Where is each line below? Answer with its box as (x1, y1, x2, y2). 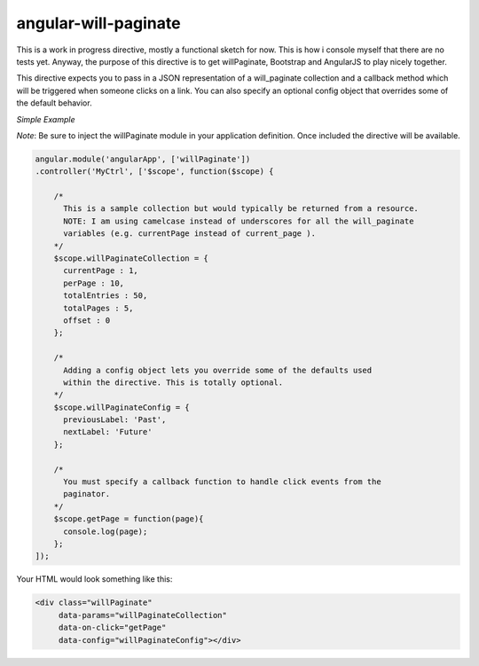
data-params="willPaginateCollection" (58, 610, 228, 620)
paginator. (63, 489, 111, 499)
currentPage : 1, (63, 266, 139, 276)
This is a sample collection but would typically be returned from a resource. (63, 204, 419, 214)
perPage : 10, (63, 278, 124, 288)
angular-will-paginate (16, 13, 181, 33)
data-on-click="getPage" (58, 623, 167, 633)
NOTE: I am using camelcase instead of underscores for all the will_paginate (63, 215, 414, 226)
